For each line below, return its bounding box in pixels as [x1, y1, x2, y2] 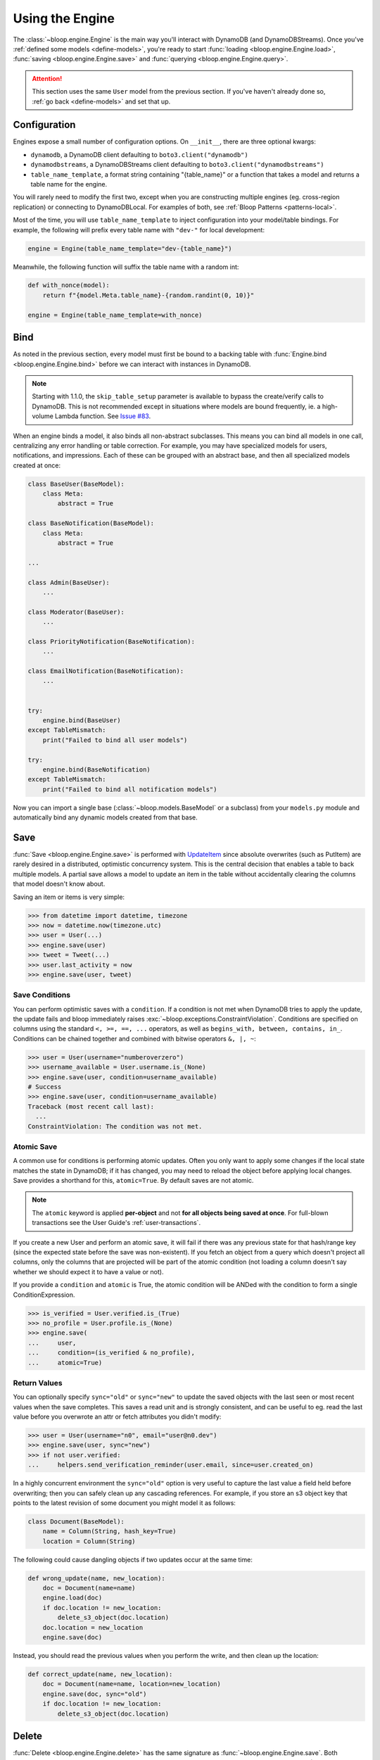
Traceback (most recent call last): [27, 1102, 155, 1110]
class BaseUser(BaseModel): [27, 479, 125, 488]
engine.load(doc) [42, 1594, 103, 1602]
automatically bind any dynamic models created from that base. [13, 813, 198, 822]
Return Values [13, 1378, 63, 1388]
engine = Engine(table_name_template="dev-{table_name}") [27, 244, 232, 253]
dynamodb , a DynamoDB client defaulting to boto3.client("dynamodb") [30, 150, 249, 158]
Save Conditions [13, 990, 70, 1000]
